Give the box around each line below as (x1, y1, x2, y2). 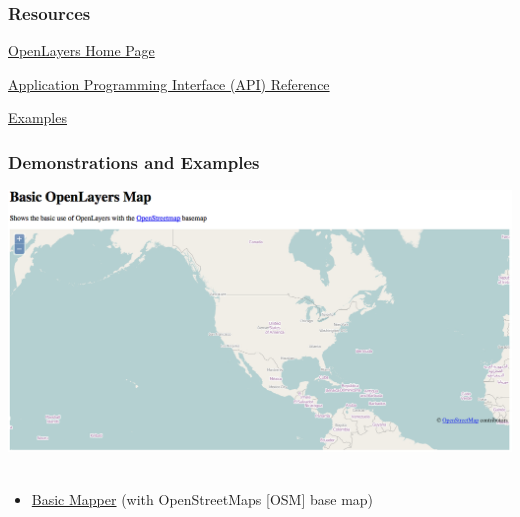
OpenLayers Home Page (8, 40, 155, 61)
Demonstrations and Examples (8, 149, 260, 174)
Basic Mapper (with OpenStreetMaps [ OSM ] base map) (31, 488, 374, 509)
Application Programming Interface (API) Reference (8, 73, 330, 94)
